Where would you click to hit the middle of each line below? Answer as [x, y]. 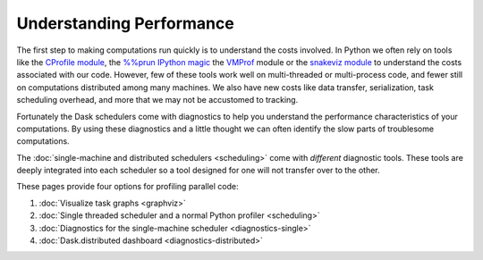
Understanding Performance [125, 23]
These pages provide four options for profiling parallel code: [127, 187]
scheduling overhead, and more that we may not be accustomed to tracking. [157, 100]
